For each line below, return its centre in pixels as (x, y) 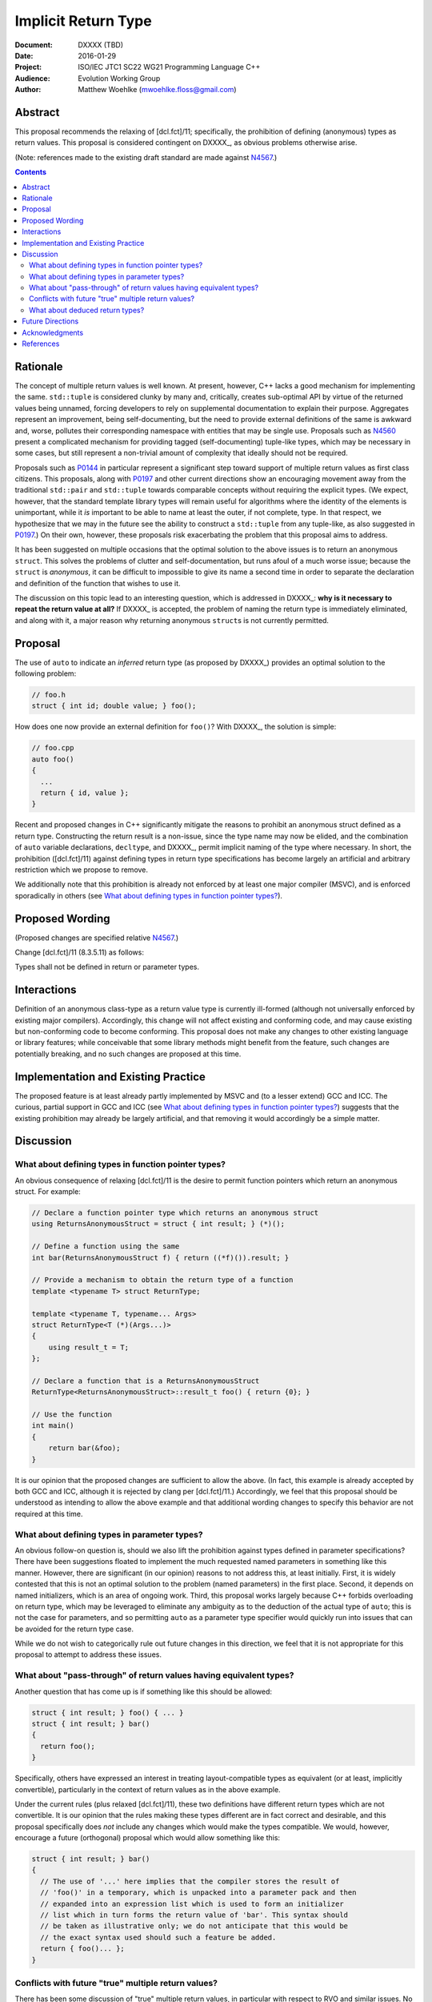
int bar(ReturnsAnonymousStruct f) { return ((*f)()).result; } (160, 1258)
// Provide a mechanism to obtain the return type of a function (162, 1280)
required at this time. (49, 1514)
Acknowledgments (53, 332)
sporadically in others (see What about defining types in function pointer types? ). (149, 895)
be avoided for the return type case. (74, 1629)
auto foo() (53, 759)
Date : (24, 55)
